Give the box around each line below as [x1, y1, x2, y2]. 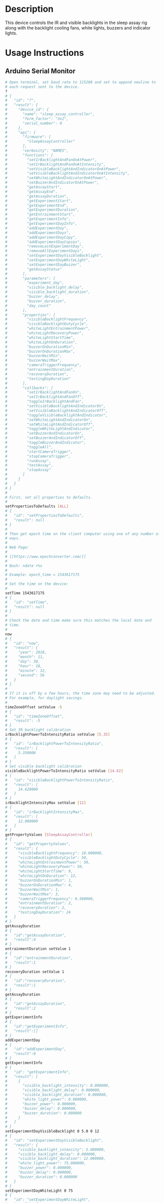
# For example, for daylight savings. [5, 696, 84, 701]
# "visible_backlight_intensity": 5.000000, [5, 1147, 106, 1152]
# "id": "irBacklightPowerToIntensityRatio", [5, 741, 104, 746]
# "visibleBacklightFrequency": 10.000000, [5, 850, 104, 856]
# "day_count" [5, 303, 51, 308]
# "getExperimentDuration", [5, 208, 80, 212]
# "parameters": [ [5, 276, 56, 281]
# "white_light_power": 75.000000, [5, 1161, 86, 1166]
